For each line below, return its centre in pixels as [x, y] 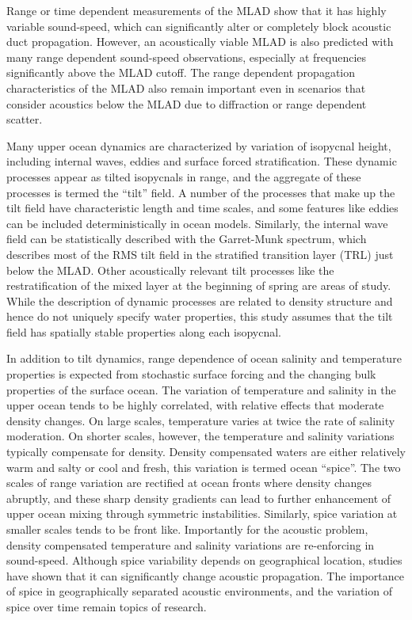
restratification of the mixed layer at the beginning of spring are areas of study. [199, 285]
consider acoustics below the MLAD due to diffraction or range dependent [187, 103]
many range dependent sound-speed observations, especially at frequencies [187, 57]
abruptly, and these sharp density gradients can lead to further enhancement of [199, 498]
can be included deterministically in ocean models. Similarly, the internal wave [197, 223]
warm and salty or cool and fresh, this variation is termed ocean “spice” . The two [204, 467]
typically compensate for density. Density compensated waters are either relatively [206, 452]
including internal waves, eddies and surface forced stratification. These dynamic [202, 161]
